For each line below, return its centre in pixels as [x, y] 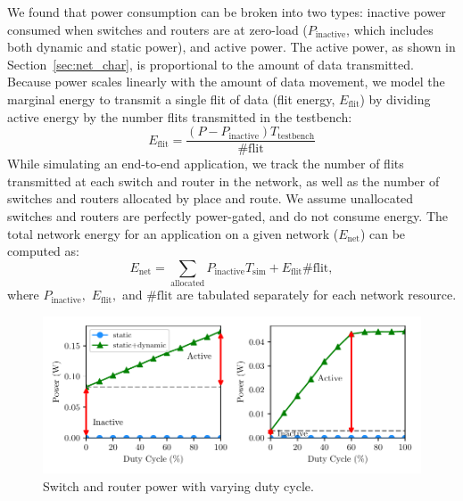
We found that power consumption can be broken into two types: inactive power [227, 12]
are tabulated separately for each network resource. [317, 295]
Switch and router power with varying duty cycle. [178, 485]
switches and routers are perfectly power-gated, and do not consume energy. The [228, 216]
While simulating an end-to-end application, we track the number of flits [206, 164]
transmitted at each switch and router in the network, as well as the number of [223, 181]
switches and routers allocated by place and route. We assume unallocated [211, 198]
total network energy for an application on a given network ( [173, 233]
